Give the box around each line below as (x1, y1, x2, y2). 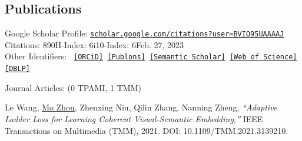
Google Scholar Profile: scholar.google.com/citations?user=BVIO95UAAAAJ (5, 27, 284, 39)
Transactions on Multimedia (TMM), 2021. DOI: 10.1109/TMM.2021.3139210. (5, 124, 288, 136)
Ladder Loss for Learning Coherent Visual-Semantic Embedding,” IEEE (5, 112, 263, 125)
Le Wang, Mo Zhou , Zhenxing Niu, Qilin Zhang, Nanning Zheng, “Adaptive (5, 101, 278, 113)
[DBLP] (5, 65, 30, 73)
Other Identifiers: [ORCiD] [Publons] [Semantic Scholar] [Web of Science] (5, 50, 297, 62)
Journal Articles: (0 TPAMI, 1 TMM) (5, 81, 141, 93)
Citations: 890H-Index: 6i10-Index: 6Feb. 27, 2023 (5, 38, 184, 51)
